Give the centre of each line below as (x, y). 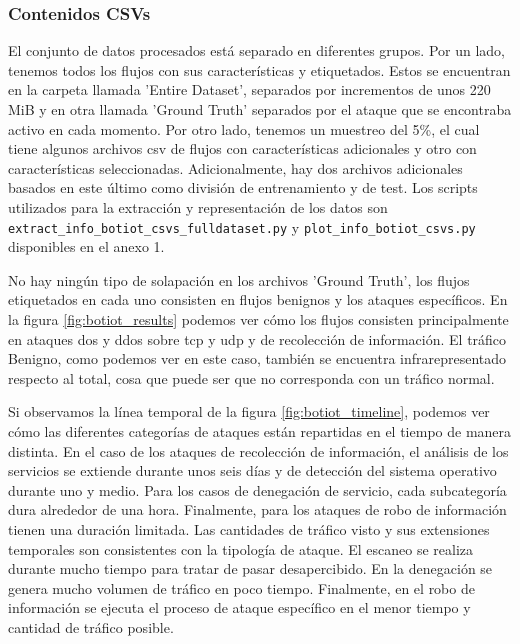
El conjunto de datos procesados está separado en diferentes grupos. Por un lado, (256, 50)
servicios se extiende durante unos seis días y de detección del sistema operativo (252, 470)
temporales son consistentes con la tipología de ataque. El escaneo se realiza (241, 548)
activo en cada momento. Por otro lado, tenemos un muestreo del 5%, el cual (244, 128)
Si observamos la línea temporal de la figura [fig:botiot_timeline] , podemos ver (249, 411)
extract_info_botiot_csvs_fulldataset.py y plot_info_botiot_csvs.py (242, 226)
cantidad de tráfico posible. (91, 626)
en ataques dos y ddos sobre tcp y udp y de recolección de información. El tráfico (257, 338)
